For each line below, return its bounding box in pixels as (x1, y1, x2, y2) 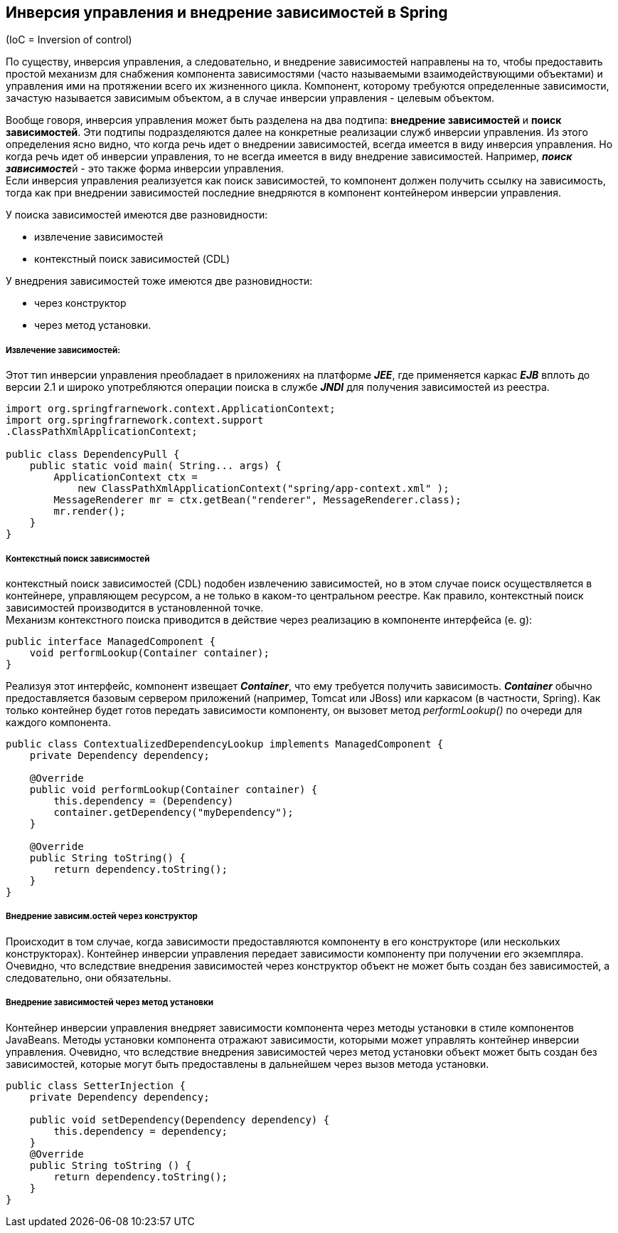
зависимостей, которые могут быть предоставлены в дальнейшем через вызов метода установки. (6, 1057, 489, 1070)
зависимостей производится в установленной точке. (6, 601, 264, 614)
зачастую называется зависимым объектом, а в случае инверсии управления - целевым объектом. (6, 92, 495, 105)
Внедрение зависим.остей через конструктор (6, 911, 198, 922)
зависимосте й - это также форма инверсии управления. (6, 162, 284, 175)
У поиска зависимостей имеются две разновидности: (6, 209, 268, 221)
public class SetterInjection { (6, 1079, 186, 1091)
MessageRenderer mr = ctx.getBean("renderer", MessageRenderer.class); (53, 494, 462, 506)
